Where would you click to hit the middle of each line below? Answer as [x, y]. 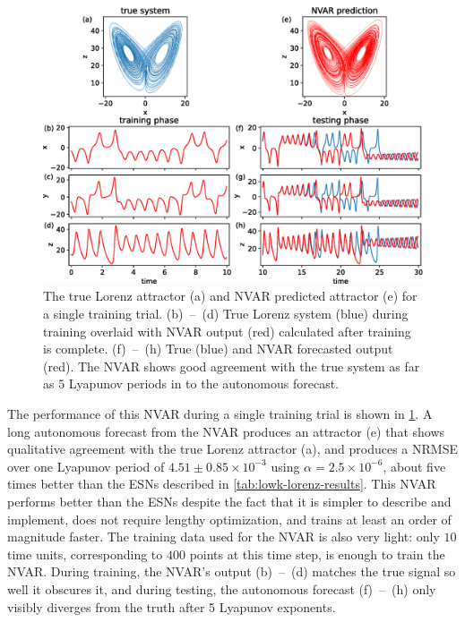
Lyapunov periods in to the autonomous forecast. [203, 383]
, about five [414, 466]
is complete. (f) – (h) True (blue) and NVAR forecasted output [218, 349]
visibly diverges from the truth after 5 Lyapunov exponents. [172, 606]
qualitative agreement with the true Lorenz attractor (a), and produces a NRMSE [232, 449]
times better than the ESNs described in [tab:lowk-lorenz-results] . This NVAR [222, 484]
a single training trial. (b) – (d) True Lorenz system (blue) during [226, 314]
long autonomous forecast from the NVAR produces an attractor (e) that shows [226, 431]
